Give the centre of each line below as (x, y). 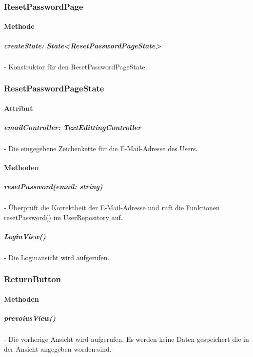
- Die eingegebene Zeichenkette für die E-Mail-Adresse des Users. (101, 148)
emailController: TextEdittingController (73, 127)
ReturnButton (33, 279)
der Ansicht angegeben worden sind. (58, 348)
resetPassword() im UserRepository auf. (63, 217)
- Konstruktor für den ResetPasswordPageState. (76, 66)
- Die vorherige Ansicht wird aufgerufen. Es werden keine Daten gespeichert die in (126, 339)
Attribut (19, 108)
